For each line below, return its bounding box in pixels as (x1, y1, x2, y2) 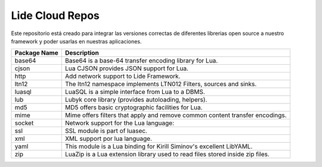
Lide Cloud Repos (11, 9, 100, 22)
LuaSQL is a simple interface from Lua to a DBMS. (64, 88, 205, 96)
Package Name (14, 49, 59, 57)
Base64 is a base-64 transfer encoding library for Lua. (64, 56, 218, 65)
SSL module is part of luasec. (64, 127, 147, 135)
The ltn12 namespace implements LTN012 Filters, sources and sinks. (64, 80, 257, 89)
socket (14, 119, 34, 127)
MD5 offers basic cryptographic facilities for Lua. (64, 103, 203, 112)
